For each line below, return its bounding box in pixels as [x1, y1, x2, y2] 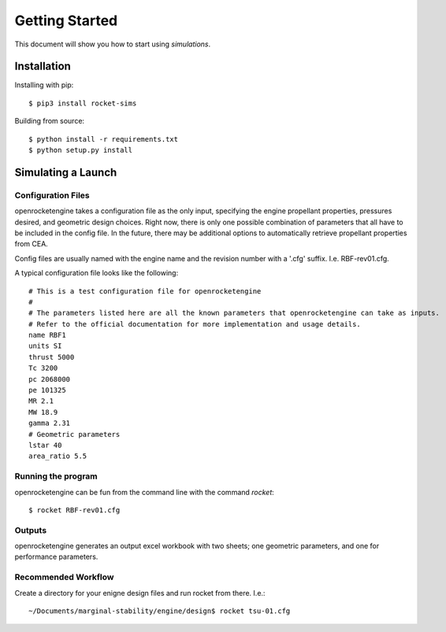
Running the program [14, 471, 98, 482]
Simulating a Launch [14, 165, 117, 179]
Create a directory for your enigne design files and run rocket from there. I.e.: [14, 588, 266, 597]
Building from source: [14, 116, 85, 126]
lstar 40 [28, 441, 62, 449]
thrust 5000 [28, 353, 75, 361]
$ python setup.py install [28, 146, 133, 155]
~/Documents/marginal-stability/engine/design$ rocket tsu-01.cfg [28, 606, 291, 615]
